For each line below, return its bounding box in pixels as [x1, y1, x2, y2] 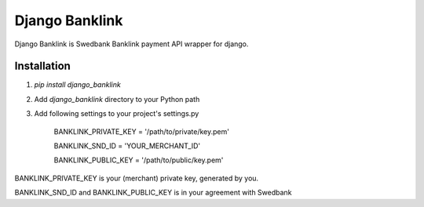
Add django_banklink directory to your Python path [34, 94, 200, 103]
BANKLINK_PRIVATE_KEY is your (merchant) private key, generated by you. [14, 173, 259, 183]
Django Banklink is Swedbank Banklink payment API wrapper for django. [14, 39, 249, 49]
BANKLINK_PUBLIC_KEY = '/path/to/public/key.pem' [53, 155, 224, 165]
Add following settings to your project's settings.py [34, 109, 199, 118]
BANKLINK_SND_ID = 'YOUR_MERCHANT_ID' [53, 141, 201, 151]
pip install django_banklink [34, 80, 121, 89]
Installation [14, 60, 71, 73]
